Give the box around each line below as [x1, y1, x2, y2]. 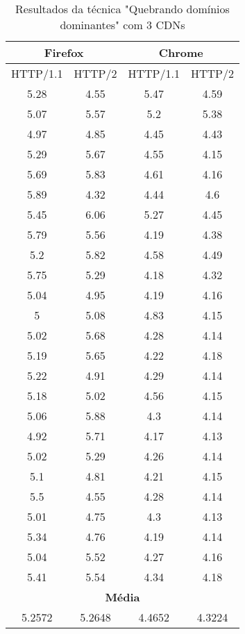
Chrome [158, 44, 203, 60]
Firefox [44, 44, 84, 60]
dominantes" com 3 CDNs [60, 17, 185, 33]
